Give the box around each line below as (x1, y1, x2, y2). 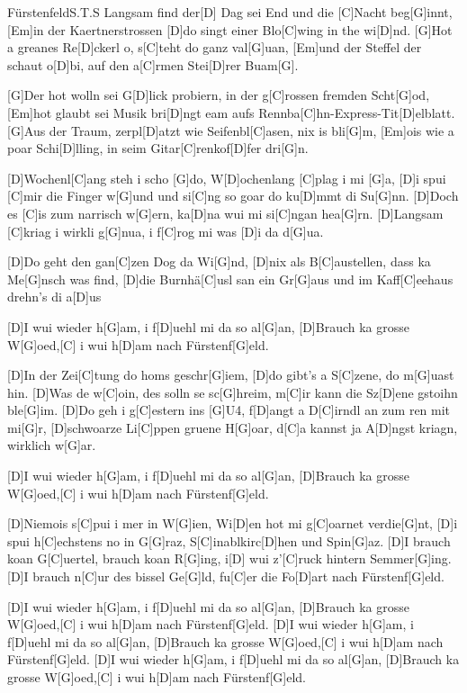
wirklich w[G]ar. (7, 436, 96, 454)
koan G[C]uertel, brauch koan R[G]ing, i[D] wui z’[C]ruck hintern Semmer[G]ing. (7, 549, 452, 568)
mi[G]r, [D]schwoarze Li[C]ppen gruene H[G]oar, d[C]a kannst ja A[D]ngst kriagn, (7, 418, 458, 436)
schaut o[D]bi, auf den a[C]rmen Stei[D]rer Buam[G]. (7, 55, 299, 74)
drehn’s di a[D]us (7, 287, 102, 306)
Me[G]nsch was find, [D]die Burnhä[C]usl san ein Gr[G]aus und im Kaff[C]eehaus (7, 269, 454, 288)
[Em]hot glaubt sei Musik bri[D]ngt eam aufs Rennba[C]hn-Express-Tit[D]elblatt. (7, 103, 455, 121)
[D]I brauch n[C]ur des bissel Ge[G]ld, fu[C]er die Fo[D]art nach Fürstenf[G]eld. (7, 567, 445, 586)
